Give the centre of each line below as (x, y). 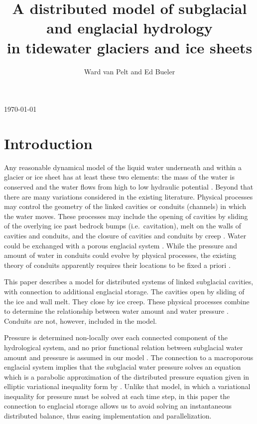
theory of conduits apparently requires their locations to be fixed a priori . (117, 265)
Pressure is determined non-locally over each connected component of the (116, 337)
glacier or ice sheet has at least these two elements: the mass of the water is (119, 177)
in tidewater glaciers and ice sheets (129, 47)
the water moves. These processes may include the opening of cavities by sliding (126, 216)
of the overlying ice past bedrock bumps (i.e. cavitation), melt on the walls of (123, 226)
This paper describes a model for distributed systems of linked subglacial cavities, (129, 282)
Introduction (48, 143)
